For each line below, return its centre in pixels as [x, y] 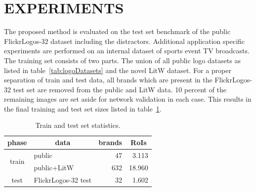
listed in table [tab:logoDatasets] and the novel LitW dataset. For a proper [118, 70]
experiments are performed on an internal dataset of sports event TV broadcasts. [127, 51]
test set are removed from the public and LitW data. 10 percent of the [120, 89]
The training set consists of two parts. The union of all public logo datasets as [123, 60]
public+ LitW [54, 167]
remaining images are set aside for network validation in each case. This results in [128, 99]
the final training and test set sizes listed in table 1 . [83, 108]
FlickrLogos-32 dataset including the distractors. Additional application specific [125, 41]
